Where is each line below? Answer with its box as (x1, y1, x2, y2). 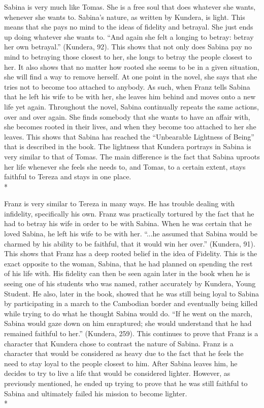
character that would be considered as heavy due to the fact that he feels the (4, 348, 244, 359)
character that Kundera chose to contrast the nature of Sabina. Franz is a (4, 338, 234, 348)
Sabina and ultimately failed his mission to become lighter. (4, 388, 187, 398)
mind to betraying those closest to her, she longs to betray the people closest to (4, 51, 252, 62)
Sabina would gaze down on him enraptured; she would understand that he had (4, 318, 252, 329)
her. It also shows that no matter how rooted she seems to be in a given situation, (4, 61, 259, 72)
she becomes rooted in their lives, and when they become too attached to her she (4, 121, 256, 132)
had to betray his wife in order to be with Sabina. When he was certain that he (4, 218, 252, 229)
